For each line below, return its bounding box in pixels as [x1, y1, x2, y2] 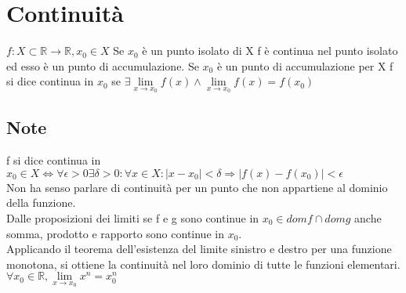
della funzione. [6, 194, 76, 211]
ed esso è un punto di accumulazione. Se [6, 57, 199, 74]
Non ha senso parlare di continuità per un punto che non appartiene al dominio [6, 179, 388, 195]
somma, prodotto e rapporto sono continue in [6, 225, 224, 241]
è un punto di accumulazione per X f [216, 57, 393, 74]
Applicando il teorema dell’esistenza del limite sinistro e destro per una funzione [6, 241, 392, 257]
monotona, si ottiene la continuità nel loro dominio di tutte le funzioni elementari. [6, 255, 401, 272]
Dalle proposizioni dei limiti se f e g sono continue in [6, 209, 259, 226]
